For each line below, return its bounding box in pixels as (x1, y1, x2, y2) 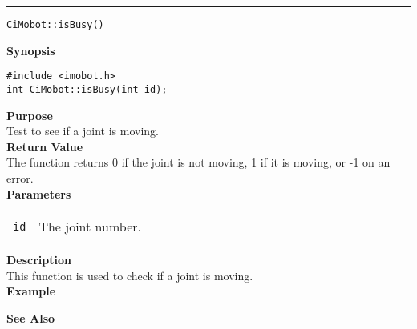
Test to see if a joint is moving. (6, 122, 159, 139)
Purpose (6, 106, 53, 123)
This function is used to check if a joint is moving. (6, 267, 253, 283)
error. (6, 169, 34, 186)
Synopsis (6, 42, 55, 58)
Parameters (6, 185, 71, 202)
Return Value (6, 138, 83, 154)
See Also (6, 309, 55, 326)
